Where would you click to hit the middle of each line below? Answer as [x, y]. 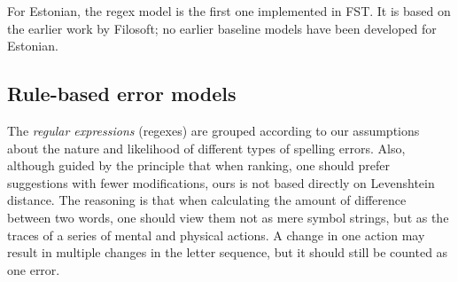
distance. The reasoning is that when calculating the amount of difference [207, 200]
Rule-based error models [122, 94]
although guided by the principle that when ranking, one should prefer [198, 165]
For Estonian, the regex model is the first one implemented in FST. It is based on [229, 11]
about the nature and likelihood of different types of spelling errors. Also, [206, 148]
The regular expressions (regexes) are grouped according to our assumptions [213, 130]
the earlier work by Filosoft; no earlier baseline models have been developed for [222, 28]
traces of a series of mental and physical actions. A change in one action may [216, 235]
